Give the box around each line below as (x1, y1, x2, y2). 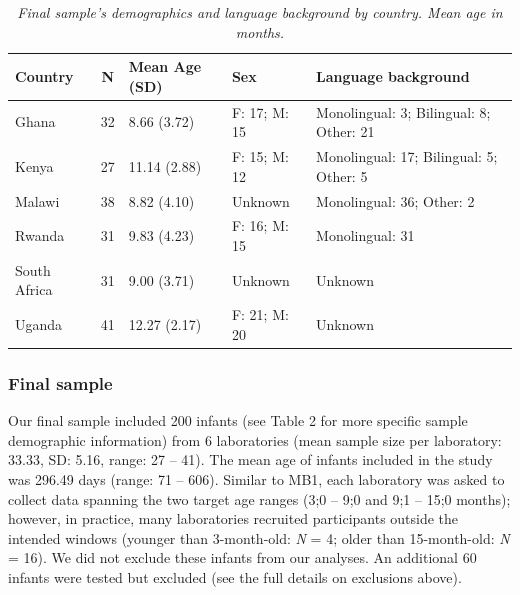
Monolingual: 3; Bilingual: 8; (316, 101, 491, 122)
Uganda (15, 314, 63, 335)
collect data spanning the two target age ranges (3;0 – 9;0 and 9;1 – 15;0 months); (8, 488, 511, 509)
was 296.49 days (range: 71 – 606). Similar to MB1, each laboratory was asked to (8, 468, 505, 489)
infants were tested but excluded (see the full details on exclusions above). (8, 566, 462, 587)
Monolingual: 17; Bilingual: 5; (316, 146, 498, 167)
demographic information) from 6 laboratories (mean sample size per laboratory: (8, 429, 502, 450)
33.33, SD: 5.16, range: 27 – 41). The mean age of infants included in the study (8, 449, 493, 470)
